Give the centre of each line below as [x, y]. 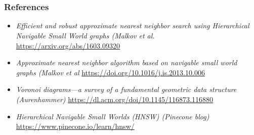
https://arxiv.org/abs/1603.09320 [68, 45]
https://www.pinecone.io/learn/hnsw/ [75, 126]
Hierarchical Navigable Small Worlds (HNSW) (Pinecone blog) [113, 116]
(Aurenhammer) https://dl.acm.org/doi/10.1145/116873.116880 [114, 99]
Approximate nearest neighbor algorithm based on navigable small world [126, 62]
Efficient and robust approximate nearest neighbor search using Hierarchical [133, 26]
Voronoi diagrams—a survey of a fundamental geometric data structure [126, 89]
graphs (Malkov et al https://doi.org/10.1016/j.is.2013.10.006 [110, 72]
